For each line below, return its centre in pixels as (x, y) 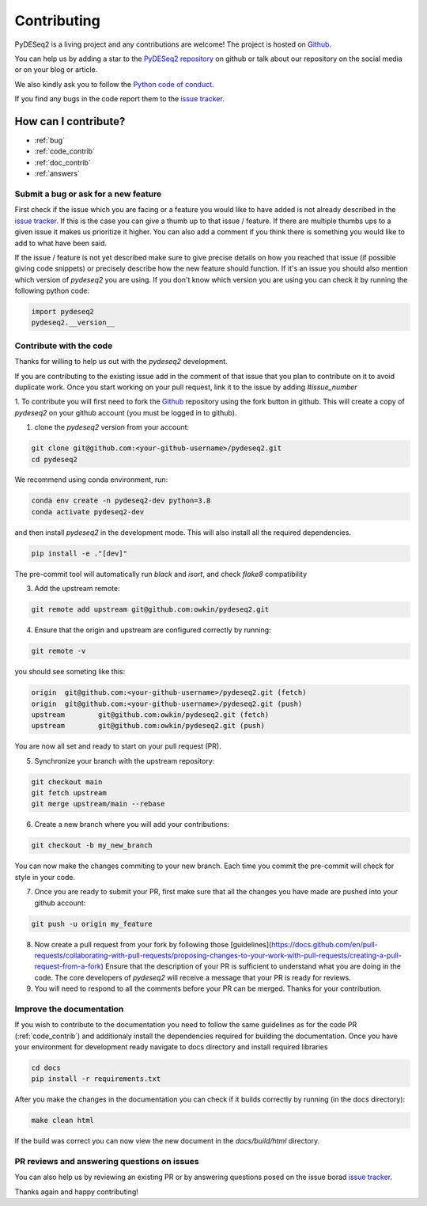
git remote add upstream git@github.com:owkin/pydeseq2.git (150, 610)
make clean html (63, 1121)
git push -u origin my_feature (92, 923)
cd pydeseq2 (55, 459)
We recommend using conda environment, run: (91, 480)
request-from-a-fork (68, 966)
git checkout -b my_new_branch (92, 846)
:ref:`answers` (57, 173)
